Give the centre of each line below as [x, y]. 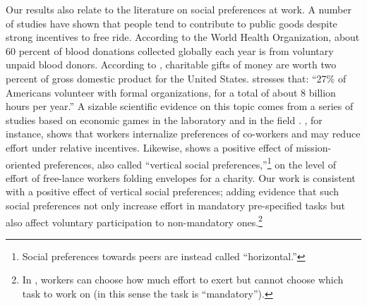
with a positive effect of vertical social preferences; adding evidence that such [173, 191]
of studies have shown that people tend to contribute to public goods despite [172, 23]
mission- [314, 147]
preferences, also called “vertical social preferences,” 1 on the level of [190, 163]
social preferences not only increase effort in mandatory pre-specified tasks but [175, 205]
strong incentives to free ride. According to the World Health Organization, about [183, 37]
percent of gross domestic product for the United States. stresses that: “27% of [176, 78]
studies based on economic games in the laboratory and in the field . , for [164, 120]
